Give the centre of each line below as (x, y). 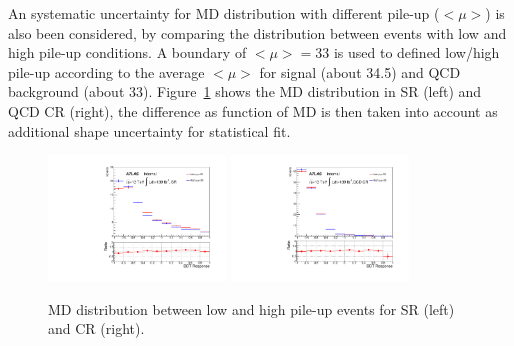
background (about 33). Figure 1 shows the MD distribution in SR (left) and (245, 91)
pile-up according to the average (106, 71)
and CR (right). (96, 328)
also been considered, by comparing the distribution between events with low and (257, 32)
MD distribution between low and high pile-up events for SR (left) (251, 308)
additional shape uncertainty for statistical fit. (149, 130)
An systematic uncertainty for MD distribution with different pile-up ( (224, 13)
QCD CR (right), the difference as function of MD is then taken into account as (253, 110)
